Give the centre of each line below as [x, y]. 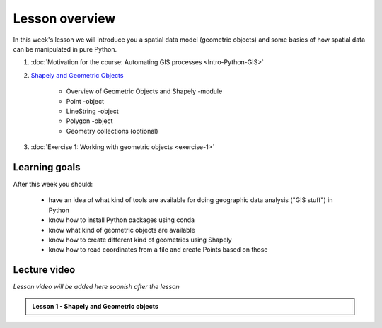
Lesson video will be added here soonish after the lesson [96, 287]
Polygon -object [89, 121]
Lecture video [44, 270]
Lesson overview [64, 18]
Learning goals [47, 167]
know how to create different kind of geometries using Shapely [140, 240]
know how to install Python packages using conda [121, 220]
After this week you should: [53, 184]
